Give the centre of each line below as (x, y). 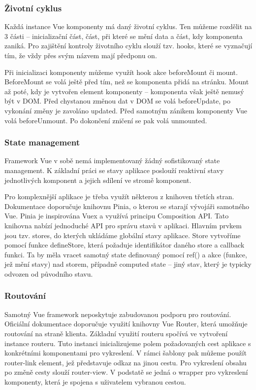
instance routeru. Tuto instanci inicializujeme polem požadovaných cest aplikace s (128, 343)
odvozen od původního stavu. (49, 273)
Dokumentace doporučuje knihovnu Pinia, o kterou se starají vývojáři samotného (127, 206)
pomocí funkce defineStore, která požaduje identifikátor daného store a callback (125, 245)
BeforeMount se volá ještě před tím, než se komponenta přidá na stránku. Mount (127, 82)
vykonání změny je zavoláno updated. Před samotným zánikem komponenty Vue (126, 110)
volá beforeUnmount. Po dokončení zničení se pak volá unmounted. (106, 120)
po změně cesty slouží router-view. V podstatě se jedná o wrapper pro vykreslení (126, 372)
